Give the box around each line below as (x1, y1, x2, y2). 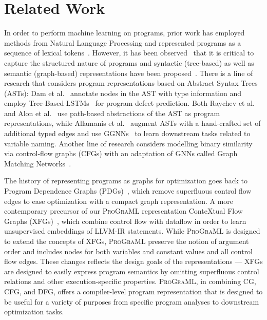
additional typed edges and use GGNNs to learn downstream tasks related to (4, 128, 251, 139)
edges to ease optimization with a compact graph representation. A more (4, 195, 234, 206)
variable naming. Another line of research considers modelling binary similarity (4, 138, 253, 148)
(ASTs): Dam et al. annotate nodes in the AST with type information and (4, 87, 242, 98)
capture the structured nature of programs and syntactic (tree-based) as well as (4, 57, 254, 68)
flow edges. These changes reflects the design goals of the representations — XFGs (4, 256, 263, 267)
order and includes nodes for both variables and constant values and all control (4, 246, 253, 256)
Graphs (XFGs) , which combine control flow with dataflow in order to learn (4, 215, 246, 226)
